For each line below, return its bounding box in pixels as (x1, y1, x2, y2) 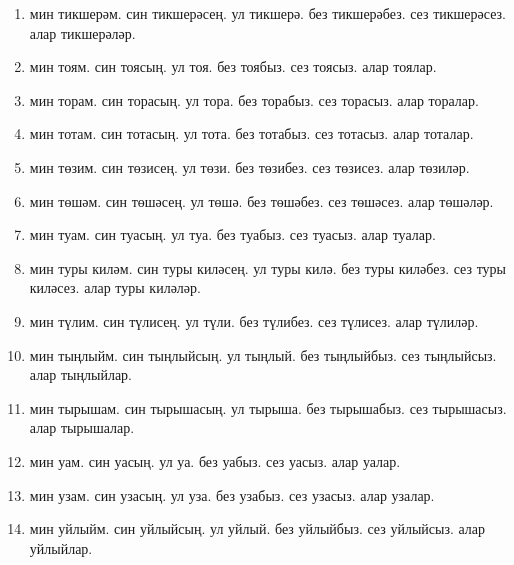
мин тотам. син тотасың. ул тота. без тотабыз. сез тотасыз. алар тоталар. (29, 123, 474, 144)
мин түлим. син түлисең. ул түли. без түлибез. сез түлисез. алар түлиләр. (29, 310, 479, 331)
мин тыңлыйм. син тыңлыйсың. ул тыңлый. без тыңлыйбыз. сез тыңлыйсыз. (29, 344, 497, 365)
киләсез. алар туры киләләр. (29, 277, 201, 298)
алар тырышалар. (29, 417, 135, 438)
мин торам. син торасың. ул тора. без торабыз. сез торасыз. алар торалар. (29, 89, 479, 110)
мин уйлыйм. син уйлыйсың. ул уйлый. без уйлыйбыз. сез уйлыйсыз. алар (29, 518, 486, 539)
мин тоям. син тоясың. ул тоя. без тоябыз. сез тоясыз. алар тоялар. (29, 56, 437, 77)
